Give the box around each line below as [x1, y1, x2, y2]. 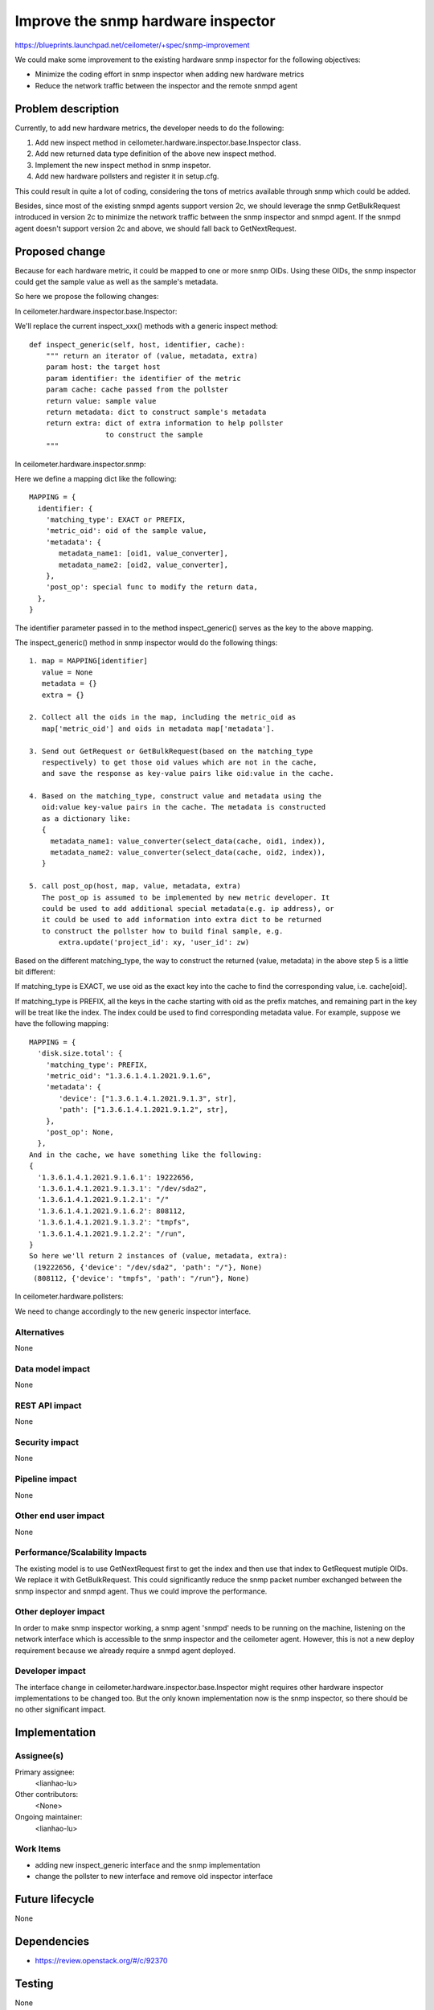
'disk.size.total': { [37, 1049, 123, 1058]
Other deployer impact [14, 1606, 105, 1618]
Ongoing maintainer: [14, 1812, 83, 1822]
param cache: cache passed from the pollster [45, 385, 229, 394]
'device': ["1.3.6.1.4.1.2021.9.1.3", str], [59, 1093, 237, 1103]
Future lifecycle [14, 1892, 95, 1905]
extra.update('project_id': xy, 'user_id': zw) [59, 937, 250, 947]
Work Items [14, 1844, 61, 1855]
